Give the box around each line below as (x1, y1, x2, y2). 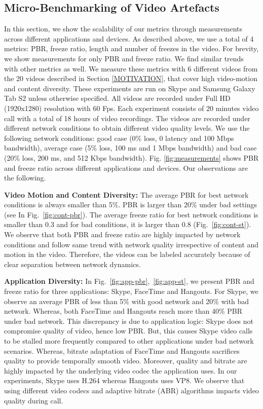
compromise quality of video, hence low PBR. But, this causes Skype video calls (4, 325, 253, 336)
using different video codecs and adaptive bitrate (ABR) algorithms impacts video (4, 385, 259, 395)
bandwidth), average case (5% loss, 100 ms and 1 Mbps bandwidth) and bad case (4, 142, 257, 153)
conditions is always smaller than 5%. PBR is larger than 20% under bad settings (4, 199, 257, 210)
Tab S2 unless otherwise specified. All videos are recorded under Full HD (4, 93, 231, 103)
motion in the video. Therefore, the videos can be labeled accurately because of (4, 249, 250, 259)
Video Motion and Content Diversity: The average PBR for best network (4, 189, 249, 200)
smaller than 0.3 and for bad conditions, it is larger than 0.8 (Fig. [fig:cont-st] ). (4, 219, 251, 230)
